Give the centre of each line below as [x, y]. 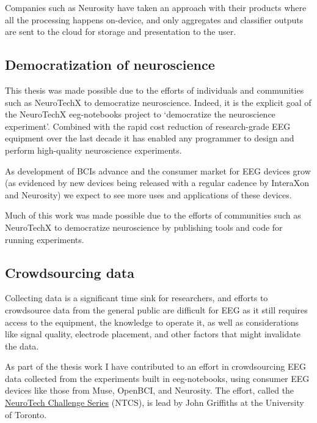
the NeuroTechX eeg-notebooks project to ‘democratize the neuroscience [140, 114]
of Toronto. [26, 414]
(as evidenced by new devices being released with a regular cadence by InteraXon [157, 183]
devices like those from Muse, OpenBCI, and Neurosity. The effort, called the [150, 390]
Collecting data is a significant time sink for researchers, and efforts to [137, 298]
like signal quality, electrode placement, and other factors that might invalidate [153, 334]
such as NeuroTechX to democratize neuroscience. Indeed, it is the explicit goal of [158, 102]
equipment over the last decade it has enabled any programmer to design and [150, 138]
